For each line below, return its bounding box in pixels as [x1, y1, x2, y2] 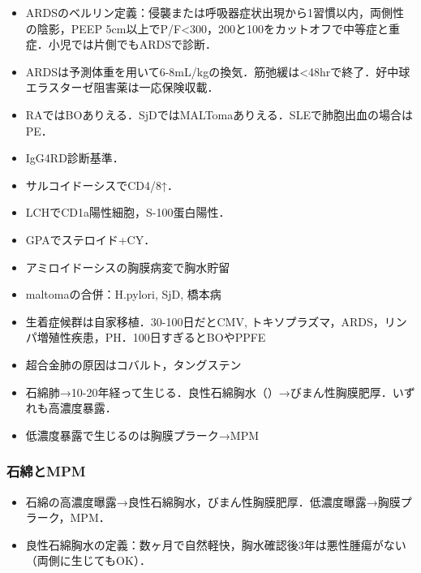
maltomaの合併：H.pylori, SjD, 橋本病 [25, 286, 221, 303]
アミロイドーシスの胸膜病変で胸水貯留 [25, 258, 230, 275]
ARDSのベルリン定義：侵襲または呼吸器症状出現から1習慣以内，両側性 [25, 4, 405, 20]
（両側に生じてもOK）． [25, 552, 151, 569]
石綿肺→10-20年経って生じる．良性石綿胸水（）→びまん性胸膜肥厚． [25, 383, 393, 400]
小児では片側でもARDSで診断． [48, 36, 217, 53]
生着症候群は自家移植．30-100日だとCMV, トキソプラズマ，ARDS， [25, 312, 384, 330]
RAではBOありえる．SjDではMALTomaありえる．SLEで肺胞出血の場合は [25, 106, 413, 123]
